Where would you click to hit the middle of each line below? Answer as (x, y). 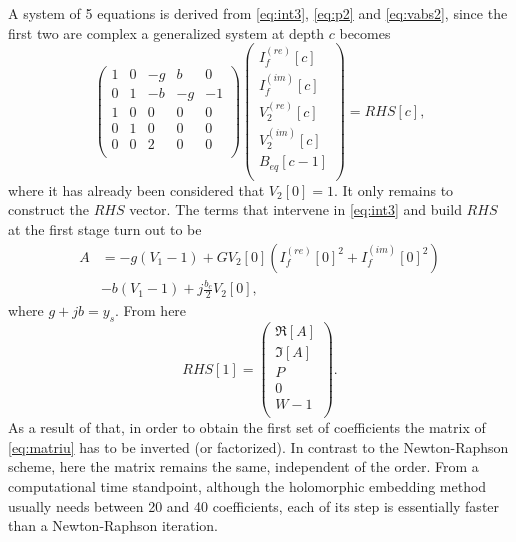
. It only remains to (394, 189)
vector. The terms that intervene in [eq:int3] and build (295, 209)
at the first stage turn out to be (105, 229)
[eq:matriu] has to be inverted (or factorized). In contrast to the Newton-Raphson (258, 446)
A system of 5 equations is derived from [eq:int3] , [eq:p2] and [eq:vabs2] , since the (258, 13)
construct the (49, 209)
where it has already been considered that (136, 189)
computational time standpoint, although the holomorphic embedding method (247, 486)
